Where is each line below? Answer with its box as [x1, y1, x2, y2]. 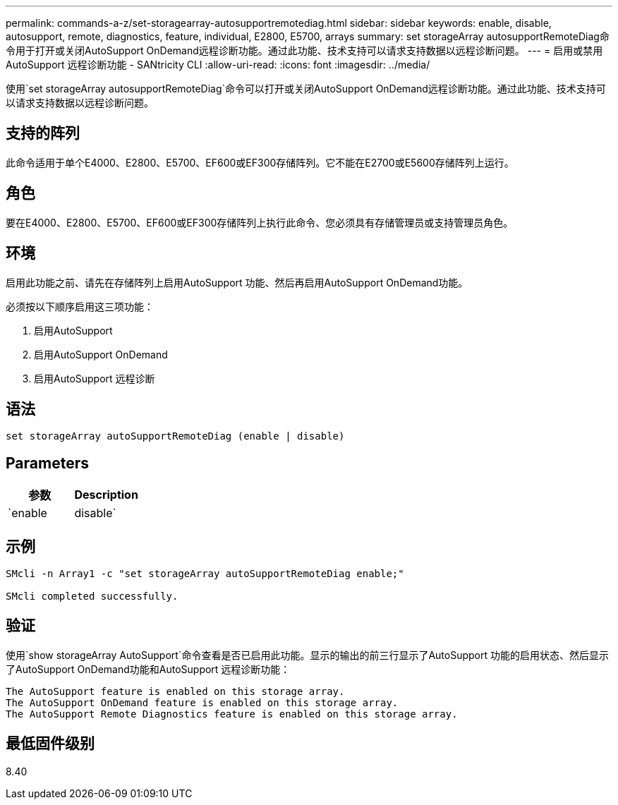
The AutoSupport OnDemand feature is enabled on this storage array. [6, 696, 399, 708]
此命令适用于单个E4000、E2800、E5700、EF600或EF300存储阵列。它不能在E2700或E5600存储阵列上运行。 [6, 156, 514, 169]
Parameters [6, 454, 89, 472]
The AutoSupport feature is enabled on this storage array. [6, 685, 345, 697]
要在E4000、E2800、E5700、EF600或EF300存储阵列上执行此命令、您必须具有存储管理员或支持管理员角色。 [6, 216, 514, 229]
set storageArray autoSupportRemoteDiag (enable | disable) [6, 430, 345, 442]
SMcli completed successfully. [6, 591, 178, 603]
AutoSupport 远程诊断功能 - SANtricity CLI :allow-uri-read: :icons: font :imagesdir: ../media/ [6, 59, 430, 71]
